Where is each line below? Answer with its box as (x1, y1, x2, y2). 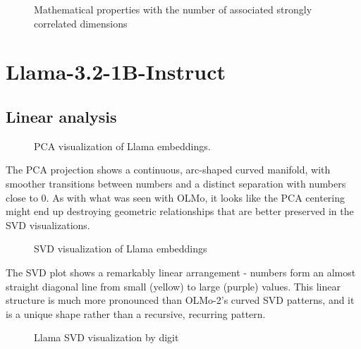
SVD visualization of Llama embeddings (34, 241, 207, 256)
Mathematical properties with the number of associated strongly (34, 2, 312, 16)
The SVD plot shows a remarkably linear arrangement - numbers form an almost (6, 264, 356, 279)
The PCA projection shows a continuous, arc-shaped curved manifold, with (6, 162, 331, 177)
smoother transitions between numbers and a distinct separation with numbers (6, 176, 346, 190)
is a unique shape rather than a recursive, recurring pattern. (6, 306, 266, 321)
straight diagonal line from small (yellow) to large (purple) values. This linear (6, 278, 341, 293)
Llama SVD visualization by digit (34, 330, 179, 345)
